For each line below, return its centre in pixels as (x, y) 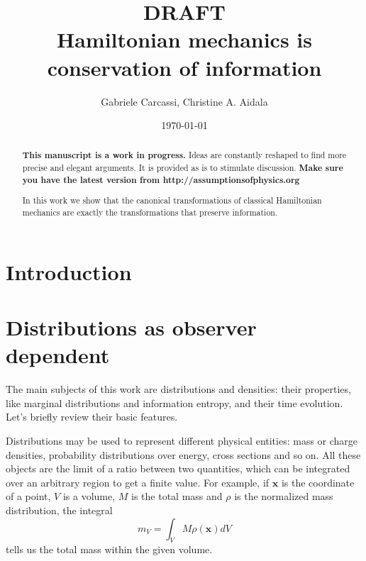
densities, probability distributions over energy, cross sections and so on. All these (183, 454)
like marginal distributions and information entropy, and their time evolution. (174, 402)
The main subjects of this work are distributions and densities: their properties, (178, 389)
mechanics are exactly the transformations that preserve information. (150, 212)
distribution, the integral (59, 510)
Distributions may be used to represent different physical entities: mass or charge (182, 440)
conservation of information (184, 67)
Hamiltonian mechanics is (184, 39)
